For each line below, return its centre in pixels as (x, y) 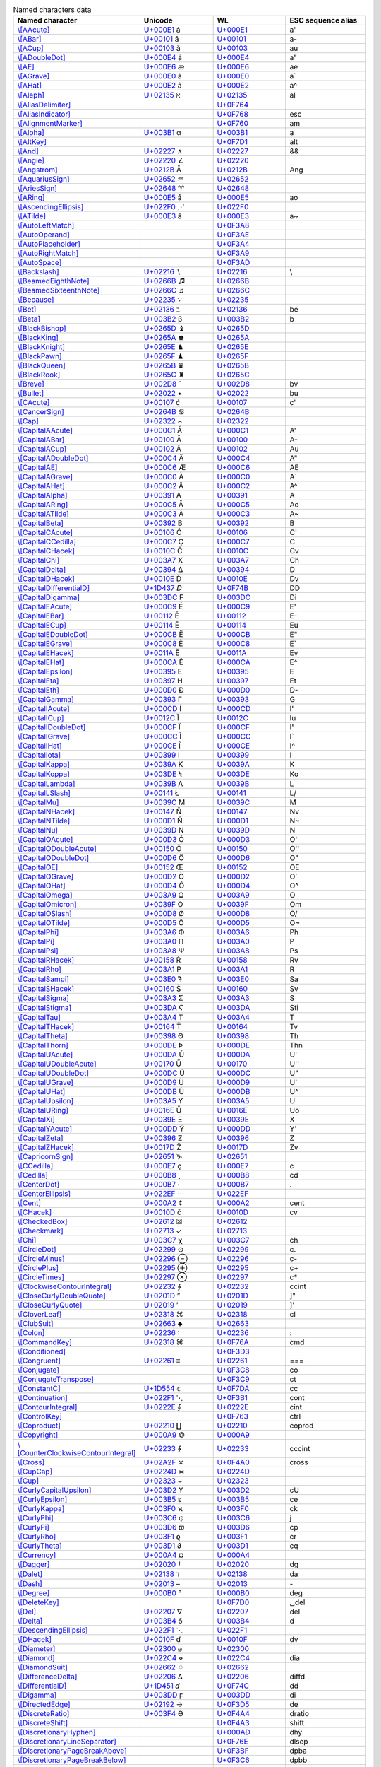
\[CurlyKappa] (41, 1509)
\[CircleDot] (37, 1250)
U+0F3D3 (233, 1351)
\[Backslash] (38, 272)
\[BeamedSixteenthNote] (59, 290)
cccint (300, 1449)
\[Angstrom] (37, 170)
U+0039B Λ (163, 784)
